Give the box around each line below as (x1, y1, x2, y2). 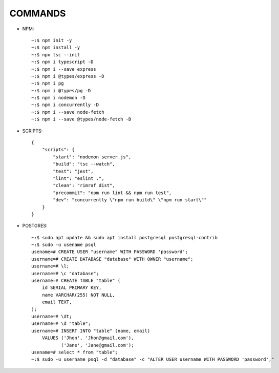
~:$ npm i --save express (31, 66, 97, 72)
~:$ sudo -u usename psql (31, 242, 97, 248)
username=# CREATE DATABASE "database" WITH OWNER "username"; (31, 256, 194, 262)
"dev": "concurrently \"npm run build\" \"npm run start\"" (53, 197, 207, 203)
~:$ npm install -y (31, 45, 80, 51)
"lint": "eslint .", (53, 175, 104, 181)
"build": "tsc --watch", (53, 161, 115, 167)
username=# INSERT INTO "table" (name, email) (31, 328, 151, 334)
